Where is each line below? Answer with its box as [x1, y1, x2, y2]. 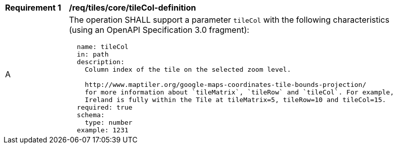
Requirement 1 [5, 3, 61, 13]
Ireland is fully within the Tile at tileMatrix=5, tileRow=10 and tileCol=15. [85, 96, 386, 104]
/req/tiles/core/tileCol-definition [69, 3, 196, 13]
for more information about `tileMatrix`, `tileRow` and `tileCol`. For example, [85, 88, 394, 96]
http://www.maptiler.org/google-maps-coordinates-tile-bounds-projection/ [85, 81, 367, 88]
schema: [76, 111, 105, 119]
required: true [76, 104, 133, 111]
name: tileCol [76, 43, 129, 51]
